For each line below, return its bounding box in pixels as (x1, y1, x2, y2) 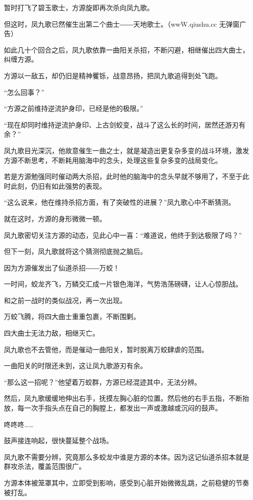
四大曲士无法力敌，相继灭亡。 (4, 328, 99, 338)
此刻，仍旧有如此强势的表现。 (10, 180, 106, 191)
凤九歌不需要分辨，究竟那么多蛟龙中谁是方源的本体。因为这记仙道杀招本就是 (4, 451, 249, 462)
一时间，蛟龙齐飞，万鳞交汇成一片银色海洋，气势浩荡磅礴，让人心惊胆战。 (4, 279, 242, 289)
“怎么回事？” (4, 87, 45, 97)
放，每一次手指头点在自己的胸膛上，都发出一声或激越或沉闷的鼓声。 (4, 403, 222, 413)
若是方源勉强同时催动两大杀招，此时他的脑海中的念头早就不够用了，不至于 (4, 171, 242, 181)
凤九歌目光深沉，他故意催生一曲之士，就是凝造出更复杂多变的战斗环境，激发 (4, 145, 249, 155)
